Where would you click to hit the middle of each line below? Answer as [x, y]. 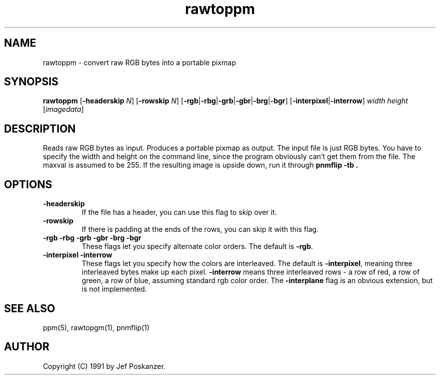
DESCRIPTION [40, 129]
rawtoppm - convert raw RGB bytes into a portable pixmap [139, 62]
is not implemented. [114, 289]
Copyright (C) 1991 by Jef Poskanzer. [104, 366]
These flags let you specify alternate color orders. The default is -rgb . [197, 246]
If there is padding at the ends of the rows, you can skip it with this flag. [200, 229]
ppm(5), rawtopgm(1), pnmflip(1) [96, 327]
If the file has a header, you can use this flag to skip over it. [179, 212]
